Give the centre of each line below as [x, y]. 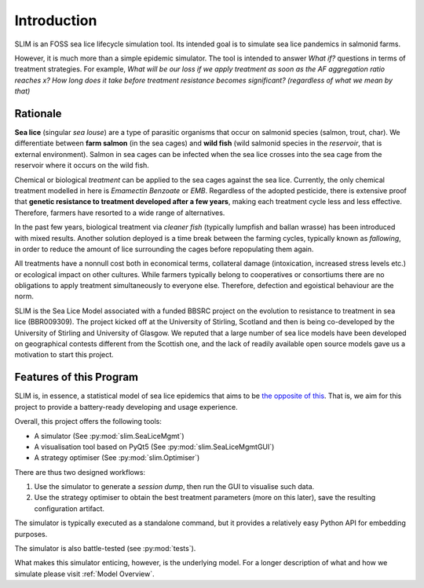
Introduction [56, 20]
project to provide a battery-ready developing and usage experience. [126, 407]
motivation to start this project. [64, 355]
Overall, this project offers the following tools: [88, 422]
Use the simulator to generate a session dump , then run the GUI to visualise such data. [174, 487]
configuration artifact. [69, 508]
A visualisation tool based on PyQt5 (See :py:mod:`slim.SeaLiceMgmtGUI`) [154, 447]
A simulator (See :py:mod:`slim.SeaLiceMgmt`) [109, 436]
